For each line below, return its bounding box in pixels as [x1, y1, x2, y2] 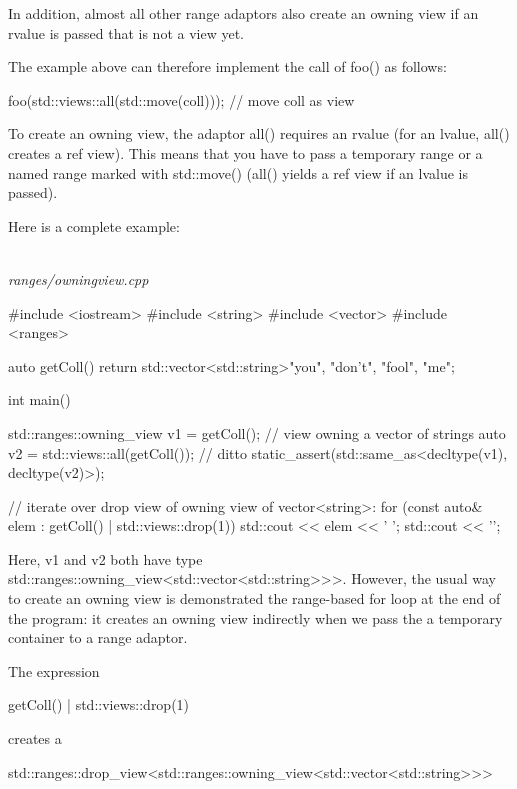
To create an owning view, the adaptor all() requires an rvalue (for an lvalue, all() [8, 123, 510, 144]
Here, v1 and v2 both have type [8, 548, 203, 569]
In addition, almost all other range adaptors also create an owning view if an [8, 3, 479, 23]
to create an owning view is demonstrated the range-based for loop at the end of [8, 588, 501, 609]
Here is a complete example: [8, 215, 180, 236]
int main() [8, 389, 71, 410]
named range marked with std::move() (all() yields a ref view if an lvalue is [8, 162, 468, 183]
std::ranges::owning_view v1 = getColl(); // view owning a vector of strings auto [8, 422, 506, 443]
